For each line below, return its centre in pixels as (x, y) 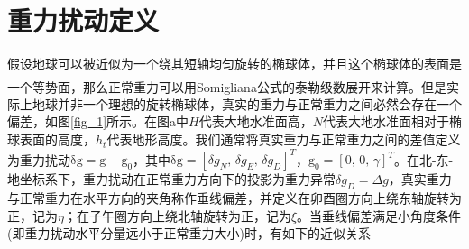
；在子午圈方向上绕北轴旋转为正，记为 (177, 215)
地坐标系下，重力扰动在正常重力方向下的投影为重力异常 (171, 179)
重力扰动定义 (83, 20)
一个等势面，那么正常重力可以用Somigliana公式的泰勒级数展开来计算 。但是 (227, 86)
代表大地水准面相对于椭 (392, 121)
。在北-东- (423, 159)
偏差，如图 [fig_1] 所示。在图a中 (98, 121)
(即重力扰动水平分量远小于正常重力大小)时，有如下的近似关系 (189, 233)
